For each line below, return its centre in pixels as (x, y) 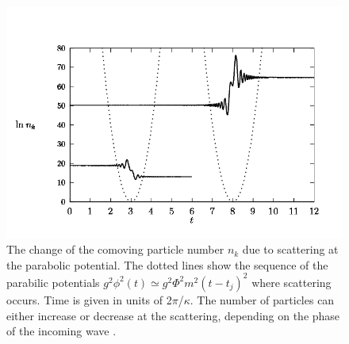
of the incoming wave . (61, 331)
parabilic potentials (53, 282)
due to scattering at (290, 249)
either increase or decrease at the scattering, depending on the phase (173, 315)
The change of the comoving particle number (115, 249)
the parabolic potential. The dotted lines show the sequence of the (167, 264)
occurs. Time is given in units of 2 (89, 299)
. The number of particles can (262, 299)
